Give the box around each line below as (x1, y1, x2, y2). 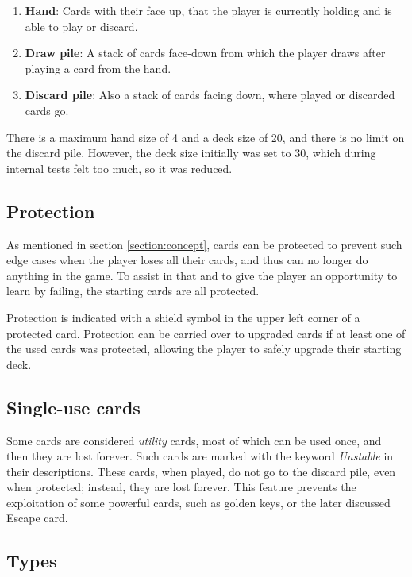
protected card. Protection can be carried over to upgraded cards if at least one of (6, 325, 406, 341)
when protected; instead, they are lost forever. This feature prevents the (6, 479, 356, 495)
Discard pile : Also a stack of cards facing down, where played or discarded (25, 87, 395, 103)
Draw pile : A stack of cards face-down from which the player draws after (25, 44, 386, 61)
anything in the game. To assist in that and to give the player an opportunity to (6, 267, 398, 283)
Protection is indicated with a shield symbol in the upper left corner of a (6, 309, 360, 325)
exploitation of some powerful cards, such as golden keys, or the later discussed (6, 494, 391, 510)
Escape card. (6, 510, 68, 526)
